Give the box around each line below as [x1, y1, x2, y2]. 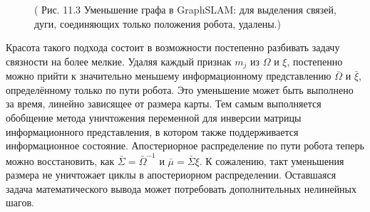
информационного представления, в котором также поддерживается [6, 124, 299, 139]
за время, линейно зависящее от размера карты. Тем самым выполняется [6, 96, 322, 111]
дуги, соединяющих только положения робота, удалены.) [34, 16, 281, 31]
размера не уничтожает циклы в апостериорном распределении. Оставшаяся [6, 167, 336, 182]
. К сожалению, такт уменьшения [199, 153, 344, 168]
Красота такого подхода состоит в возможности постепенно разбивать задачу [6, 40, 340, 55]
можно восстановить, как [6, 153, 115, 168]
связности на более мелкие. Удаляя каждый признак [6, 53, 232, 68]
